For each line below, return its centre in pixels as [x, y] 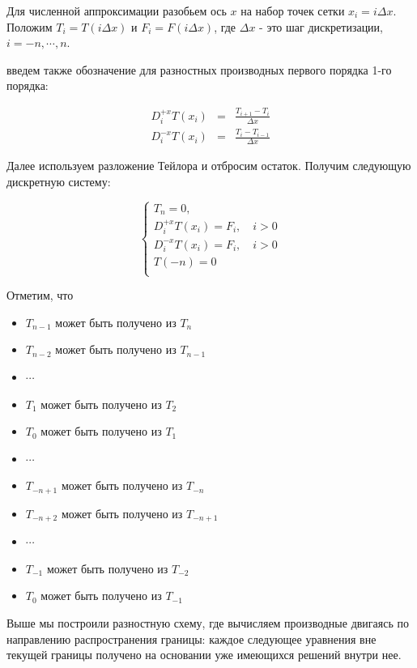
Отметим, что [40, 295]
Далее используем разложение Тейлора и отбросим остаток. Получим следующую [209, 166]
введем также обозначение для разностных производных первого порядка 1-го [199, 69]
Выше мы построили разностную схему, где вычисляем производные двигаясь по [208, 623]
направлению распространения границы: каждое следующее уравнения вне [191, 638]
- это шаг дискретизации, [321, 26]
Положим [30, 26]
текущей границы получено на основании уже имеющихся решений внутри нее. [204, 655]
